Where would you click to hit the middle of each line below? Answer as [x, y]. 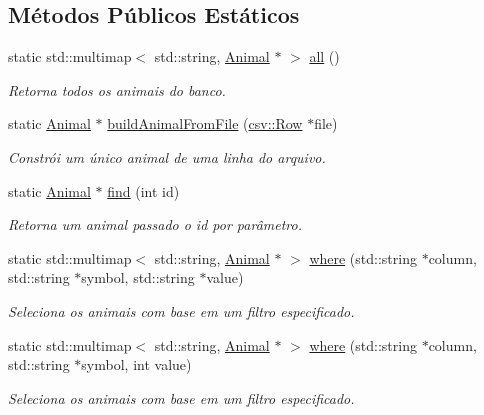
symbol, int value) [136, 364]
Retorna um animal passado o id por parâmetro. [155, 224]
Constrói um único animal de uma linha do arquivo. [167, 156]
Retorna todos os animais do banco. [117, 89]
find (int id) [143, 190]
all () [324, 56]
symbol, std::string [138, 277]
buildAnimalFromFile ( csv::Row [205, 123]
